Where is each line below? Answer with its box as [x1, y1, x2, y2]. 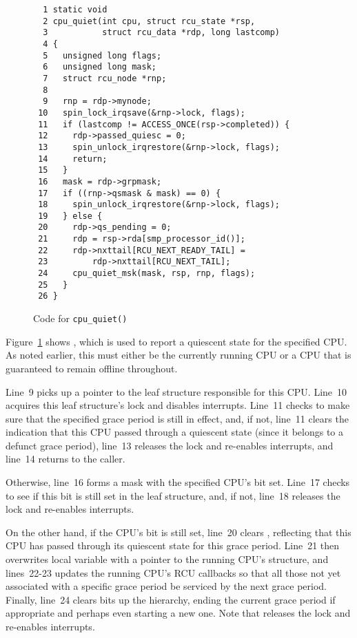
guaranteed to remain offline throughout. [6, 361, 178, 375]
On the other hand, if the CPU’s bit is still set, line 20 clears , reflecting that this [6, 524, 351, 539]
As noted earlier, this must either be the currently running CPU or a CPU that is [6, 348, 351, 362]
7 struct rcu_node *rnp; [43, 73, 167, 83]
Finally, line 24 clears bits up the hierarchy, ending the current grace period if [6, 592, 336, 606]
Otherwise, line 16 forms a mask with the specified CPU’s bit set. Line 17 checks [6, 475, 350, 489]
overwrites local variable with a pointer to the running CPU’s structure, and [6, 552, 329, 566]
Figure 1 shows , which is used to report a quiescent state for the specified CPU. [6, 334, 347, 348]
